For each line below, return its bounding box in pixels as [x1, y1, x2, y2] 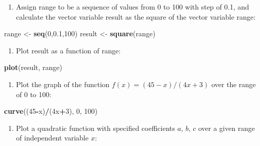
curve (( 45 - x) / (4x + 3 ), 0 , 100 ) [4, 106, 98, 116]
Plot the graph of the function [16, 79, 110, 89]
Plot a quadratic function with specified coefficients [16, 122, 176, 133]
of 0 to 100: [16, 89, 52, 99]
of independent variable [16, 132, 89, 143]
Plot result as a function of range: [16, 45, 121, 55]
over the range [211, 79, 256, 89]
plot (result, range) [4, 62, 63, 72]
